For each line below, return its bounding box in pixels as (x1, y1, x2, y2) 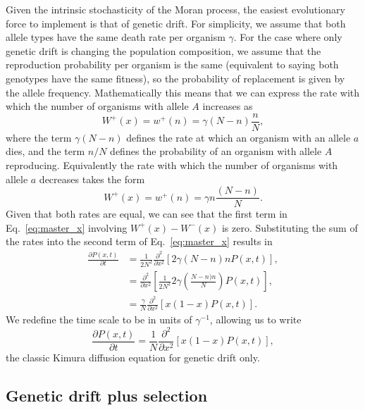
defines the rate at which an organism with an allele (126, 130, 351, 144)
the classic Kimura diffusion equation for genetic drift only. (6, 349, 260, 364)
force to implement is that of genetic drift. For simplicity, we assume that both (6, 15, 346, 30)
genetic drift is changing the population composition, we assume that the (6, 43, 321, 58)
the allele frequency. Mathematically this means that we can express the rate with (6, 85, 360, 99)
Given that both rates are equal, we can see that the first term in (6, 206, 287, 221)
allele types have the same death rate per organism (6, 30, 225, 44)
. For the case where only (233, 30, 342, 44)
